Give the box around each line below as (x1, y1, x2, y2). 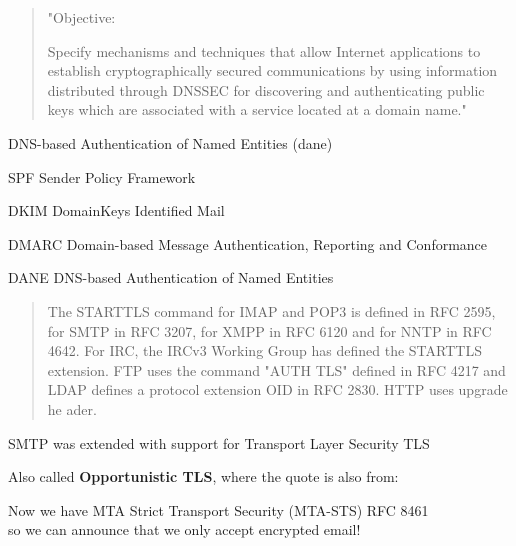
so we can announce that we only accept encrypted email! (8, 519, 361, 540)
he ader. (47, 398, 97, 419)
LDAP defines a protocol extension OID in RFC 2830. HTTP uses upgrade (47, 379, 508, 400)
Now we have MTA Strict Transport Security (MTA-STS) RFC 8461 (8, 499, 429, 520)
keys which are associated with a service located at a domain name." (47, 99, 467, 120)
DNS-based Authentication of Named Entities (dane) (8, 132, 333, 153)
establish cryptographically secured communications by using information (47, 60, 498, 81)
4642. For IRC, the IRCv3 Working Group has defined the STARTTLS (47, 340, 482, 361)
